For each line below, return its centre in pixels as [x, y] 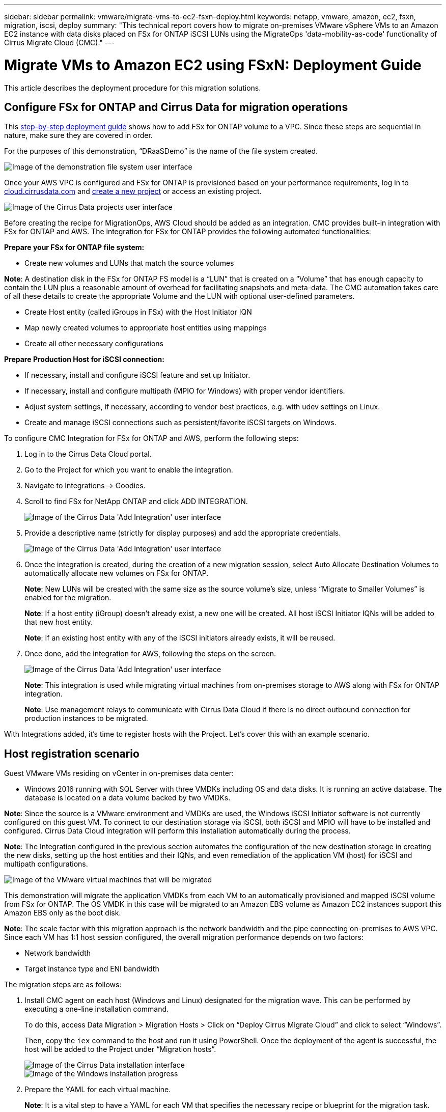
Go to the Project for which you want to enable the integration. [129, 470]
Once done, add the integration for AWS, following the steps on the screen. [150, 654]
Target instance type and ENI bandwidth [92, 969]
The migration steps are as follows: [63, 985]
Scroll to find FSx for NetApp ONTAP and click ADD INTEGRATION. [136, 502]
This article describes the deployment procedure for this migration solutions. [133, 88]
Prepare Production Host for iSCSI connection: [84, 359]
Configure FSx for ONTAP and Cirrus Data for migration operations [176, 107]
